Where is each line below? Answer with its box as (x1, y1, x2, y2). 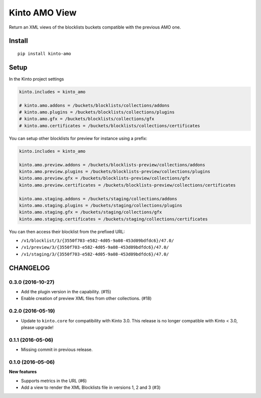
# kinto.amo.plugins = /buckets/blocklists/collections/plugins (19, 110, 175, 115)
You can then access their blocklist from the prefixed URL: (9, 228, 125, 235)
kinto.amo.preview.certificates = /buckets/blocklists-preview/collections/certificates (19, 182, 236, 188)
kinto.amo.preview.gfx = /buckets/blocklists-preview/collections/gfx (19, 175, 190, 181)
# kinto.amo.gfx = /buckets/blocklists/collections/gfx (19, 116, 155, 122)
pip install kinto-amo (17, 51, 72, 56)
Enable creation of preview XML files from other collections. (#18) (21, 296, 152, 302)
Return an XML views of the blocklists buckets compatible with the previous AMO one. (9, 24, 181, 30)
